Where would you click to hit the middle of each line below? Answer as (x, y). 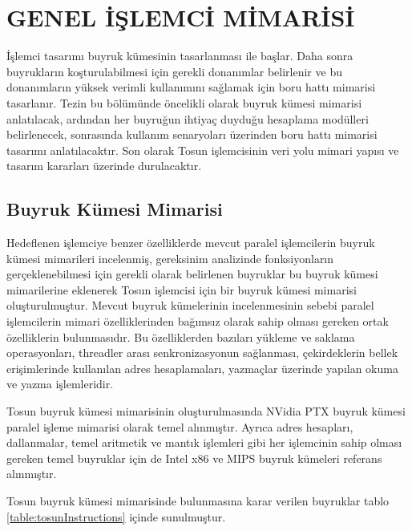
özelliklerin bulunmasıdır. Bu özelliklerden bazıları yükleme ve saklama (181, 336)
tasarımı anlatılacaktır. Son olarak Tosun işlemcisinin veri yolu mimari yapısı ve (203, 150)
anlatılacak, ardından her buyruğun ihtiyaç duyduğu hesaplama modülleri (188, 118)
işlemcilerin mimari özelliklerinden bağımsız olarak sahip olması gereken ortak (198, 321)
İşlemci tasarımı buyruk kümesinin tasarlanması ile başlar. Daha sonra (180, 56)
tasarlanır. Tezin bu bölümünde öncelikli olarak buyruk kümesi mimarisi (184, 102)
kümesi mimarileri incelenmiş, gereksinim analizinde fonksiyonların (170, 258)
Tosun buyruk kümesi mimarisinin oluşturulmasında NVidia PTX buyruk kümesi (206, 411)
